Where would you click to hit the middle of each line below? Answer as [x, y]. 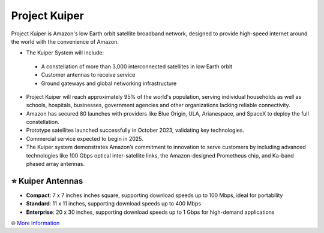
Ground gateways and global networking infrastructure [109, 83]
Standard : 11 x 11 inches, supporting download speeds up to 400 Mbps [113, 204]
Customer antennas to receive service [88, 75]
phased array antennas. [55, 164]
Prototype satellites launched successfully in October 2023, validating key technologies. [135, 130]
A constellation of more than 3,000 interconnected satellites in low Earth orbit [137, 66]
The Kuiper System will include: [65, 53]
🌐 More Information [35, 223]
